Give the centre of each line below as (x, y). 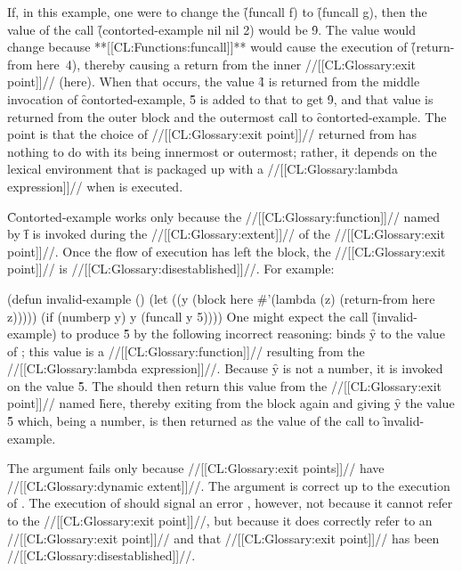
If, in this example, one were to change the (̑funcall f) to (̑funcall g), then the (217, 12)
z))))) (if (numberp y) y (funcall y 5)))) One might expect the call (188, 316)
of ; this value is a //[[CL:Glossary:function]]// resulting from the (186, 351)
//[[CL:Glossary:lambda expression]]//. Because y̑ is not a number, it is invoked (225, 368)
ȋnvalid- (404, 421)
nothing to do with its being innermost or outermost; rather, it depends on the (222, 151)
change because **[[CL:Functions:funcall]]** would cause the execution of (207, 47)
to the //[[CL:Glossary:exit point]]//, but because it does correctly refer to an (220, 521)
